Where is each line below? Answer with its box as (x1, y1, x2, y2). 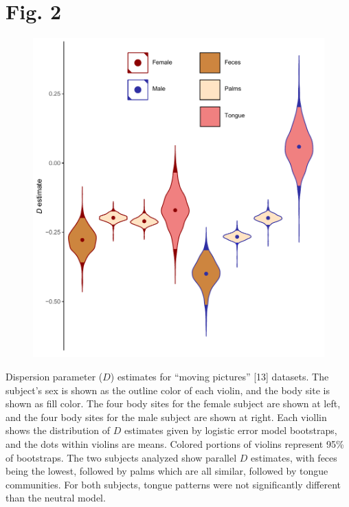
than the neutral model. (5, 490, 106, 505)
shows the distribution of (5, 423, 110, 438)
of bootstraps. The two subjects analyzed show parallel (5, 450, 237, 464)
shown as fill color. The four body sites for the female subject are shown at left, (5, 396, 341, 411)
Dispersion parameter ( (5, 369, 103, 383)
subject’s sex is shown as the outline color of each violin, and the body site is (5, 382, 330, 397)
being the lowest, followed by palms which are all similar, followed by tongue (5, 464, 328, 478)
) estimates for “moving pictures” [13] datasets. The (110, 369, 329, 383)
